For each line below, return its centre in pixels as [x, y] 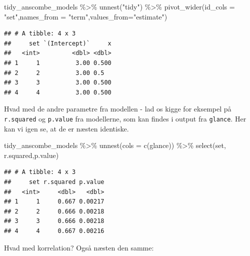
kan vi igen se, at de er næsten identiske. [66, 128]
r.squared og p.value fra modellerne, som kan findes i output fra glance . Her [125, 118]
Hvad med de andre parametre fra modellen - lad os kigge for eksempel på [118, 109]
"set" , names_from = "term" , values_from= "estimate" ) [86, 16]
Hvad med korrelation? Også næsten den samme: [79, 247]
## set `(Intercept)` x [58, 43]
